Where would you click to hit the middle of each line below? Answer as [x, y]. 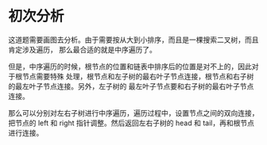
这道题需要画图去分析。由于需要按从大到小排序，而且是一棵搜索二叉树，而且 [133, 40]
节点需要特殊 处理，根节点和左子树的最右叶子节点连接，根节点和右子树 [138, 76]
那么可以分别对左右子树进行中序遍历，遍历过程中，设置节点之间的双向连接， [133, 113]
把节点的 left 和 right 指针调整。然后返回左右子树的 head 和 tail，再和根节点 [131, 123]
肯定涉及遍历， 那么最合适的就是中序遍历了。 [82, 49]
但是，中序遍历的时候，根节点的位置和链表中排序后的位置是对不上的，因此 [130, 66]
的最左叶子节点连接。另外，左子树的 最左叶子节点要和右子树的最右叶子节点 [131, 86]
